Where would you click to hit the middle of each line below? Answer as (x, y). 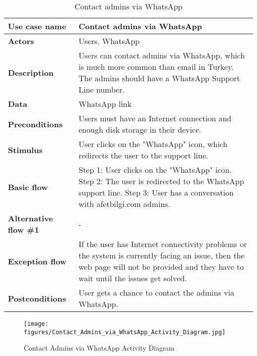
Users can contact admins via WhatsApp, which (162, 55)
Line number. (102, 89)
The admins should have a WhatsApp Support (159, 78)
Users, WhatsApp (109, 41)
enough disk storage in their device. (140, 129)
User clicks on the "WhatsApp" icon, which (153, 144)
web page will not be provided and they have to (161, 267)
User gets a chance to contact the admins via (156, 292)
